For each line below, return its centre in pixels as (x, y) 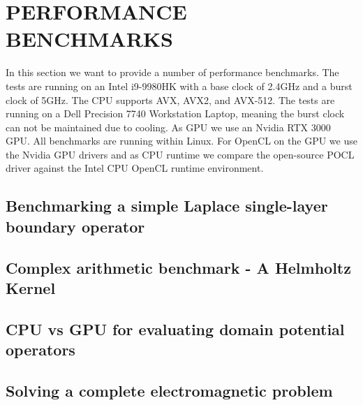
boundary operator (75, 226)
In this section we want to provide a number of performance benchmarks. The (172, 72)
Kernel (31, 288)
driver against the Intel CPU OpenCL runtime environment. (135, 168)
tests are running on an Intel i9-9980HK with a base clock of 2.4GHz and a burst (179, 86)
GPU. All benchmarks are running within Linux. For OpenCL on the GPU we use (181, 141)
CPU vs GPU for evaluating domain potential (175, 329)
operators (40, 349)
